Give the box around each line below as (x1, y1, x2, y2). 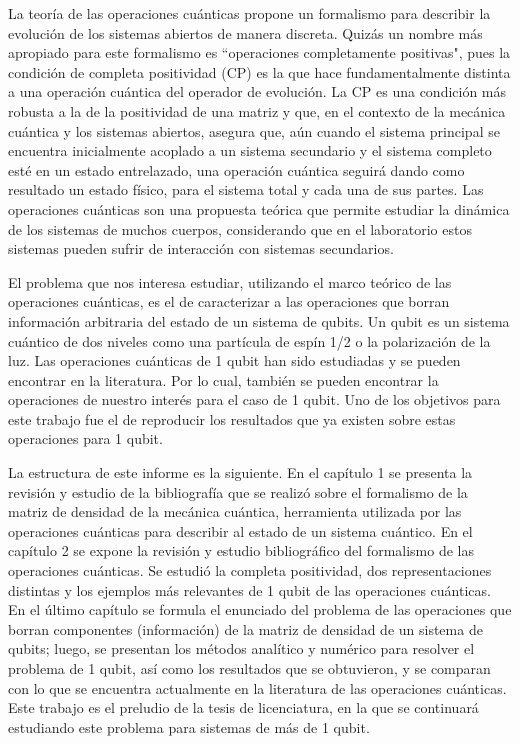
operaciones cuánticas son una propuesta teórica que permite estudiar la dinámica (8, 198, 510, 219)
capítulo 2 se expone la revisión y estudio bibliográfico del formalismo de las (8, 540, 475, 561)
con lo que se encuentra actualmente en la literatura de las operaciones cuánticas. (8, 677, 507, 698)
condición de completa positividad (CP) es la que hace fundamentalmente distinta (8, 61, 511, 82)
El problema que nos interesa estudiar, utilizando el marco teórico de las (8, 271, 452, 292)
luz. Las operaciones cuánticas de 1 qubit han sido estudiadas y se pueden (8, 350, 461, 371)
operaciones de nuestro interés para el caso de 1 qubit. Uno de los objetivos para (8, 389, 501, 410)
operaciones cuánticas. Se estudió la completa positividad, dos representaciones (8, 560, 492, 581)
